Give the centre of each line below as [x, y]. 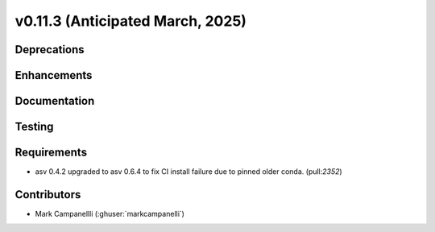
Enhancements [54, 75]
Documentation [55, 101]
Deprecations [50, 50]
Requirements [51, 153]
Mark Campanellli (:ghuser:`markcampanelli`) [110, 214]
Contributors [48, 195]
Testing [34, 127]
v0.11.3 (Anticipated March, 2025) [131, 21]
